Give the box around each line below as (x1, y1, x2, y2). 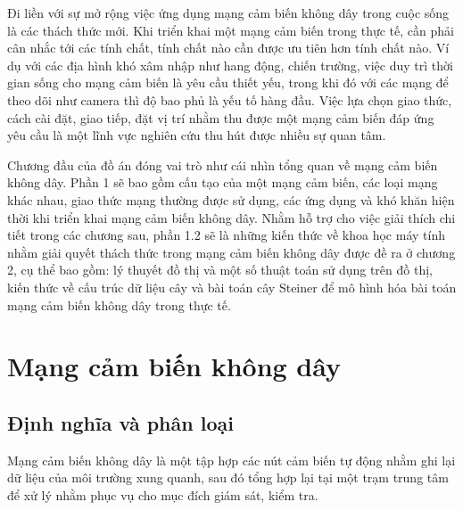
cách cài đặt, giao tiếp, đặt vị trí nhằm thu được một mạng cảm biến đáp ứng (7, 108, 434, 127)
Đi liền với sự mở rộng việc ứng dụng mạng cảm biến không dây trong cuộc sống (7, 4, 450, 21)
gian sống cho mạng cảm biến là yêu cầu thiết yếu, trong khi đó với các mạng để (7, 73, 449, 92)
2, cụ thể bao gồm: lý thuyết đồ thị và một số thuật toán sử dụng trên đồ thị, (7, 260, 433, 279)
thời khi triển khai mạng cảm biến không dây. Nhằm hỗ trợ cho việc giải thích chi (7, 208, 456, 226)
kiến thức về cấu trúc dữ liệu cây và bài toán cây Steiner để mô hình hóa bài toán (7, 277, 457, 296)
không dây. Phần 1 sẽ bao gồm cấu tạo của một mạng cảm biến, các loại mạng (7, 173, 438, 192)
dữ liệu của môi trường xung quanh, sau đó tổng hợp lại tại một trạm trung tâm (7, 468, 449, 487)
